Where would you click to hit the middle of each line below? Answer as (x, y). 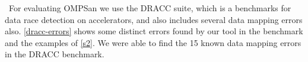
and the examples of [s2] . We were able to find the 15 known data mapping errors (153, 42)
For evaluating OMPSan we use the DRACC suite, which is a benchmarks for (150, 8)
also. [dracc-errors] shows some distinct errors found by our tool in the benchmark (154, 31)
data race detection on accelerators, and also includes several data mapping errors (154, 19)
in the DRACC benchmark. (55, 54)
